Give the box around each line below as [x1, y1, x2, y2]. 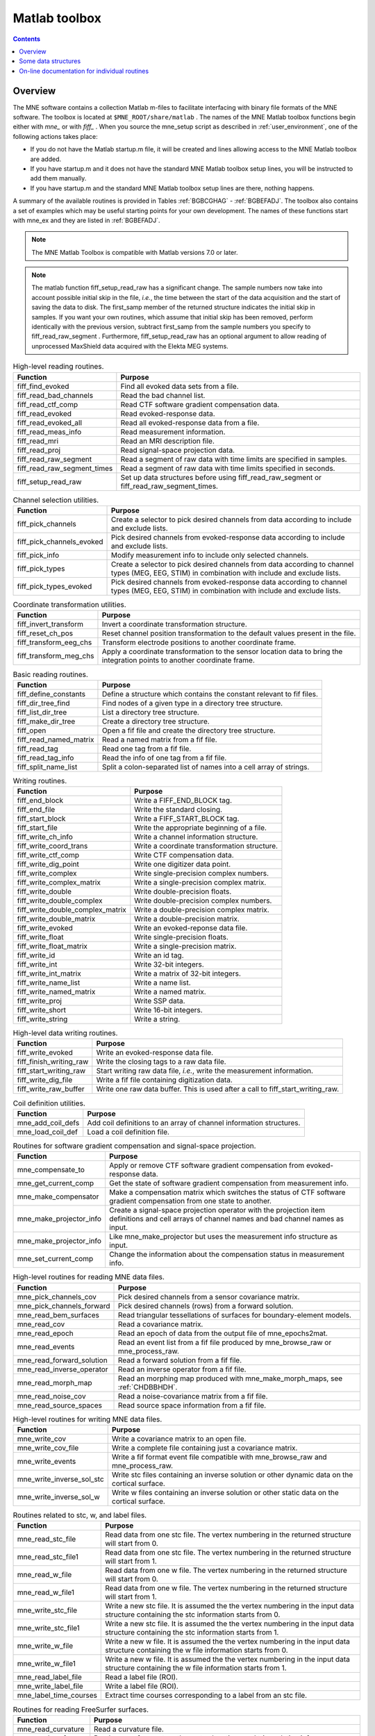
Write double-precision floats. [134, 887, 232, 896]
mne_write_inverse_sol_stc [17, 1474, 104, 1484]
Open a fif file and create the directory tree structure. [101, 726, 276, 735]
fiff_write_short [17, 1005, 66, 1015]
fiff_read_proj [17, 445, 61, 455]
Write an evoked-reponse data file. [134, 924, 248, 933]
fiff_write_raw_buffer [17, 1084, 85, 1094]
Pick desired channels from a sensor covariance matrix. [118, 1292, 300, 1301]
